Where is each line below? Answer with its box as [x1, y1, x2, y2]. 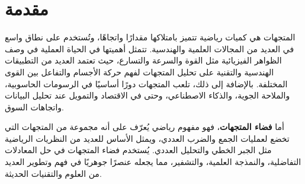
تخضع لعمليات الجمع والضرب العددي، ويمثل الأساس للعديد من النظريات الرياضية [5, 132, 290, 144]
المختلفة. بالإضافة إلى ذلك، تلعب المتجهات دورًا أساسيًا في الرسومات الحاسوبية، [5, 77, 288, 90]
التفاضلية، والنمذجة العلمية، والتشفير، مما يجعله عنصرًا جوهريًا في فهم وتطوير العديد [5, 156, 301, 168]
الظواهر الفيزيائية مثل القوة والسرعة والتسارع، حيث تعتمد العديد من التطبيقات [5, 54, 282, 66]
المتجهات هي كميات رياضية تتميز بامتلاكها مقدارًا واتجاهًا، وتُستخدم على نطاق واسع [5, 31, 296, 43]
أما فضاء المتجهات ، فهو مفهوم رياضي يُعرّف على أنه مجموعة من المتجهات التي [5, 120, 284, 133]
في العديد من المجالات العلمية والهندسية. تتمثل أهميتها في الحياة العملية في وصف [5, 42, 294, 55]
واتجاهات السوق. [5, 100, 64, 113]
